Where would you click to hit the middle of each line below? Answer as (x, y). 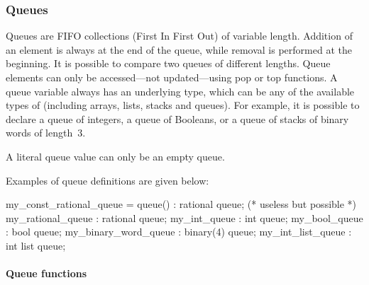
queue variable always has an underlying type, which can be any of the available (180, 91)
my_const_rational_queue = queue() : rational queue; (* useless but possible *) (181, 204)
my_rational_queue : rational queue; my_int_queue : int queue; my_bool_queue (184, 217)
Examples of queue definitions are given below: (108, 180)
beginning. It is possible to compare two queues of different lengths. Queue (168, 63)
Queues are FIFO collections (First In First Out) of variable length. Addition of (179, 36)
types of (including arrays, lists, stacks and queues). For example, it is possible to (183, 105)
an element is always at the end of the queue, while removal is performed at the (179, 49)
